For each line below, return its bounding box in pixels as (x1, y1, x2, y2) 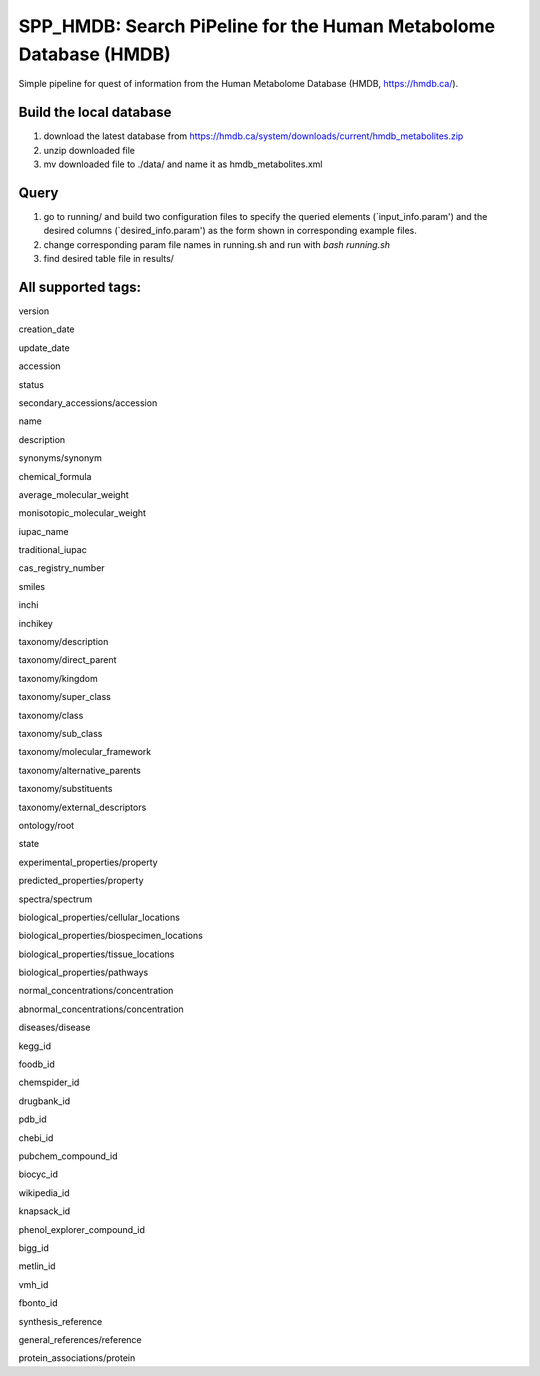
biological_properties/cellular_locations (18, 911, 180, 923)
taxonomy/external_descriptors (18, 801, 147, 813)
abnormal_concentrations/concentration (18, 1003, 184, 1015)
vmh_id (18, 1278, 49, 1290)
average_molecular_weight (18, 488, 129, 500)
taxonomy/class (18, 709, 84, 721)
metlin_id (18, 1260, 56, 1272)
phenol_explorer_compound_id (18, 1223, 145, 1235)
